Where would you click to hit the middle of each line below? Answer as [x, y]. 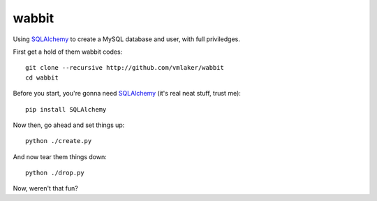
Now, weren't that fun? [45, 188]
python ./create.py [59, 141]
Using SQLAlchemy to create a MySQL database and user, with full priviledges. [126, 39]
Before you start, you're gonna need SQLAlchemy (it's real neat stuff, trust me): [127, 94]
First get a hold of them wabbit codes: [68, 52]
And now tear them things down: [60, 156]
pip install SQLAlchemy [66, 109]
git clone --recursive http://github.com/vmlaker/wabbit [125, 68]
